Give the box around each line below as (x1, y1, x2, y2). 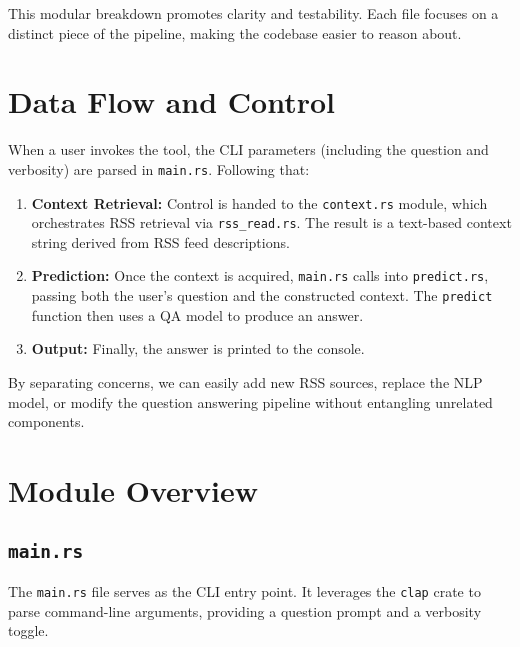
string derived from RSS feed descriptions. (31, 231, 290, 252)
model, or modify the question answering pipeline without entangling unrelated (8, 391, 493, 412)
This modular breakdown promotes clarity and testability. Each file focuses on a (8, 3, 499, 23)
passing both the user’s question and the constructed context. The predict (31, 285, 493, 306)
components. (8, 411, 85, 432)
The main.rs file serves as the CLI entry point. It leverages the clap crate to (8, 580, 481, 601)
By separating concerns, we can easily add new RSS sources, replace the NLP (8, 371, 483, 392)
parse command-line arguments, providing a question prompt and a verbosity (8, 600, 482, 621)
